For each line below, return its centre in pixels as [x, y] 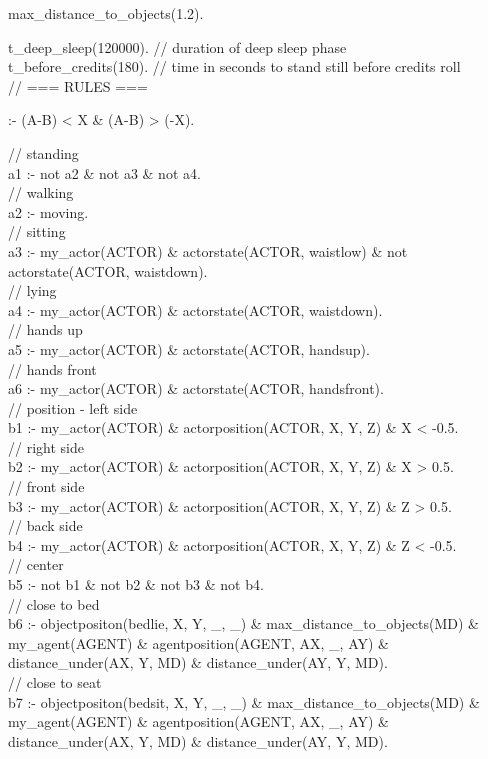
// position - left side [73, 407]
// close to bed [54, 603]
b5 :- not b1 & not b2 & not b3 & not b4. [136, 584]
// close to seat [55, 682]
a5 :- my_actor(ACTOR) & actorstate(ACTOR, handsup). [189, 348]
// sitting [37, 231]
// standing [43, 152]
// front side [46, 486]
